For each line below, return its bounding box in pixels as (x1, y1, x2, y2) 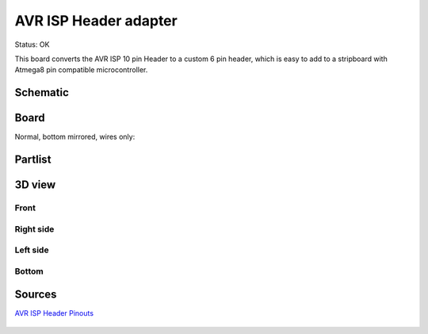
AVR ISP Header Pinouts (14, 309, 94, 318)
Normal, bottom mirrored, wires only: (14, 132, 136, 142)
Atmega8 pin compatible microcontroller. (14, 65, 148, 75)
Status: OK (14, 40, 50, 49)
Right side (14, 223, 55, 234)
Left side (14, 244, 49, 255)
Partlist (14, 153, 52, 167)
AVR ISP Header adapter (14, 12, 178, 29)
